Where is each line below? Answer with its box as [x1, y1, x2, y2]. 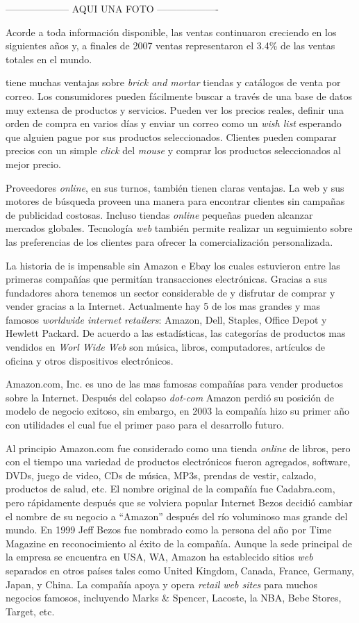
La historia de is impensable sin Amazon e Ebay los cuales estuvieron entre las [6, 258, 340, 272]
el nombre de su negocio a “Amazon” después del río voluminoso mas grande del [6, 508, 348, 523]
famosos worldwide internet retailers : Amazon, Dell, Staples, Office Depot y [6, 312, 327, 326]
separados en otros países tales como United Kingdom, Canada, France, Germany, [6, 563, 354, 577]
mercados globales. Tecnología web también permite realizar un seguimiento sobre [6, 221, 353, 235]
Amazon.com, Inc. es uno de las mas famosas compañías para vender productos [6, 376, 343, 391]
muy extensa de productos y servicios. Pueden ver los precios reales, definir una [6, 102, 344, 117]
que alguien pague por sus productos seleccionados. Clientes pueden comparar [6, 129, 337, 144]
